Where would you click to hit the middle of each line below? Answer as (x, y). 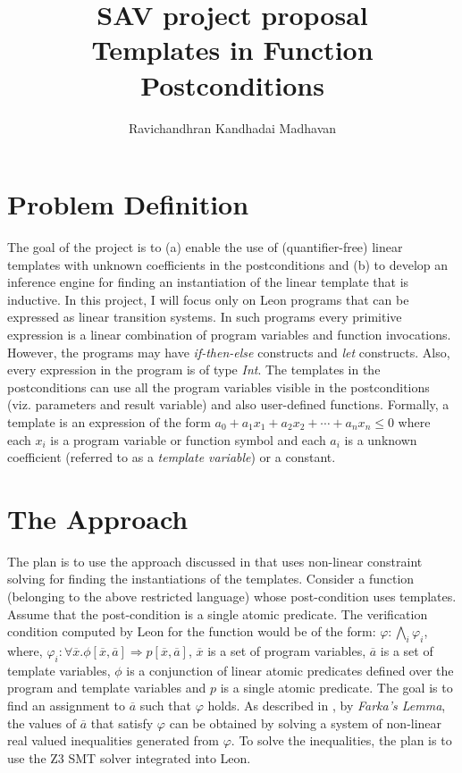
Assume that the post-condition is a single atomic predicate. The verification (218, 613)
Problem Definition (128, 204)
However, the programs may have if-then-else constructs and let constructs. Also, (229, 352)
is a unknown (381, 439)
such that (165, 706)
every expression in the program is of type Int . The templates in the (194, 370)
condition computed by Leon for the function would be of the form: (192, 631)
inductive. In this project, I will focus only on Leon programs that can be (208, 299)
